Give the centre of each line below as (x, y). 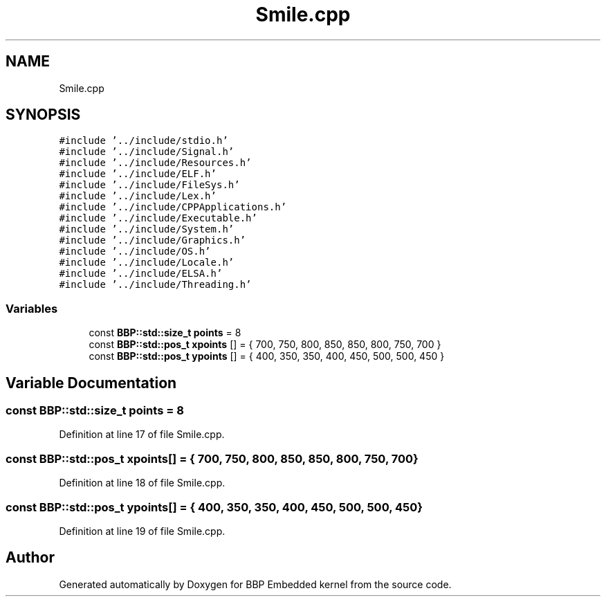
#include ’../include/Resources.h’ (155, 163)
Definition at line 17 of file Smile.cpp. (142, 435)
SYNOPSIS (43, 115)
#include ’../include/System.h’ (147, 229)
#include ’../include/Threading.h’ (155, 285)
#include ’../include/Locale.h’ (147, 263)
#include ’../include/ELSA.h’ (141, 274)
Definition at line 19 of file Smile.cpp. (142, 531)
